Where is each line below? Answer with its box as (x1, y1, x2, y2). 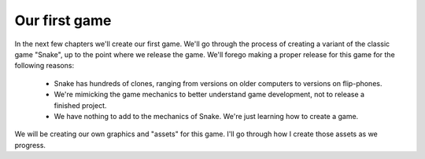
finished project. (54, 100, 107, 110)
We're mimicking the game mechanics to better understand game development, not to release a (54, 90, 365, 99)
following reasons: (14, 61, 75, 70)
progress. (14, 140, 46, 150)
